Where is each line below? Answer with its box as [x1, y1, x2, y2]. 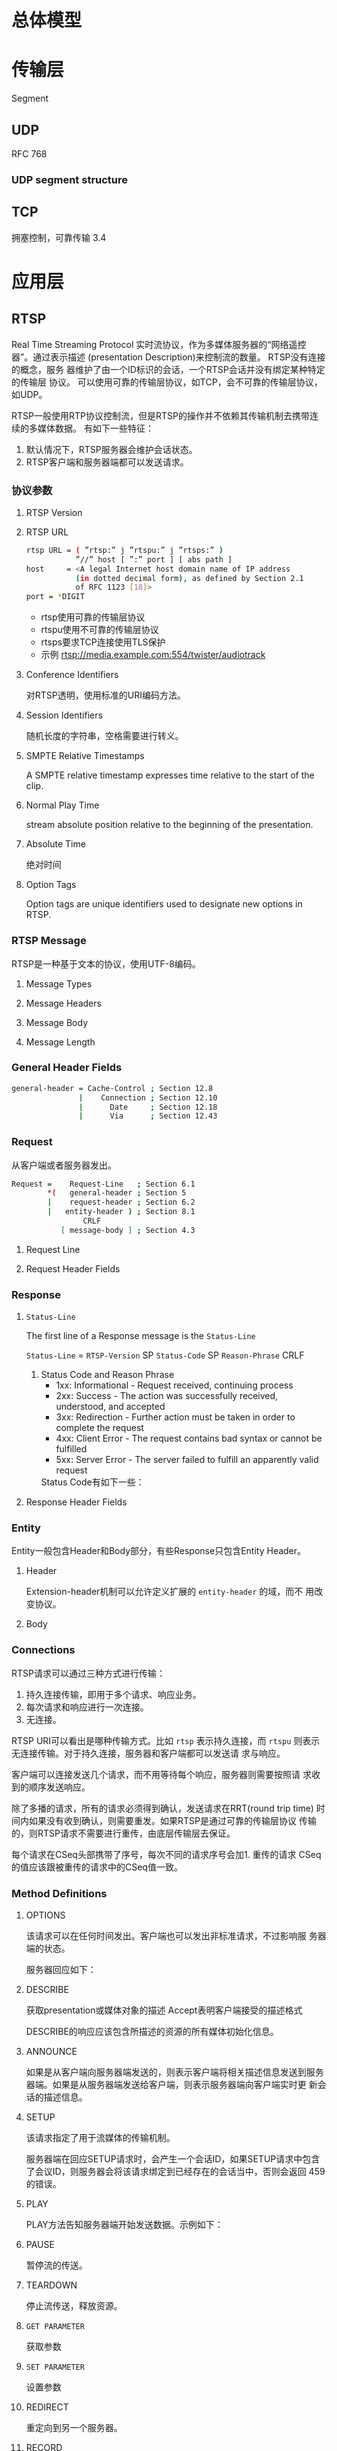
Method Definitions [11, 1886, 108, 1900]
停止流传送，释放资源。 [25, 2300, 123, 2312]
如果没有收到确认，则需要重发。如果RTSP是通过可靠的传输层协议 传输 [28, 1814, 317, 1826]
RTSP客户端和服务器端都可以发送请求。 [25, 456, 189, 468]
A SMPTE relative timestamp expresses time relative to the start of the [25, 769, 315, 781]
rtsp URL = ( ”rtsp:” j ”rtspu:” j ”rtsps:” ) [25, 545, 224, 555]
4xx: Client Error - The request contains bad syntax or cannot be [55, 1432, 323, 1445]
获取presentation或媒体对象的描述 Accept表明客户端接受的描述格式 [25, 2004, 303, 2016]
